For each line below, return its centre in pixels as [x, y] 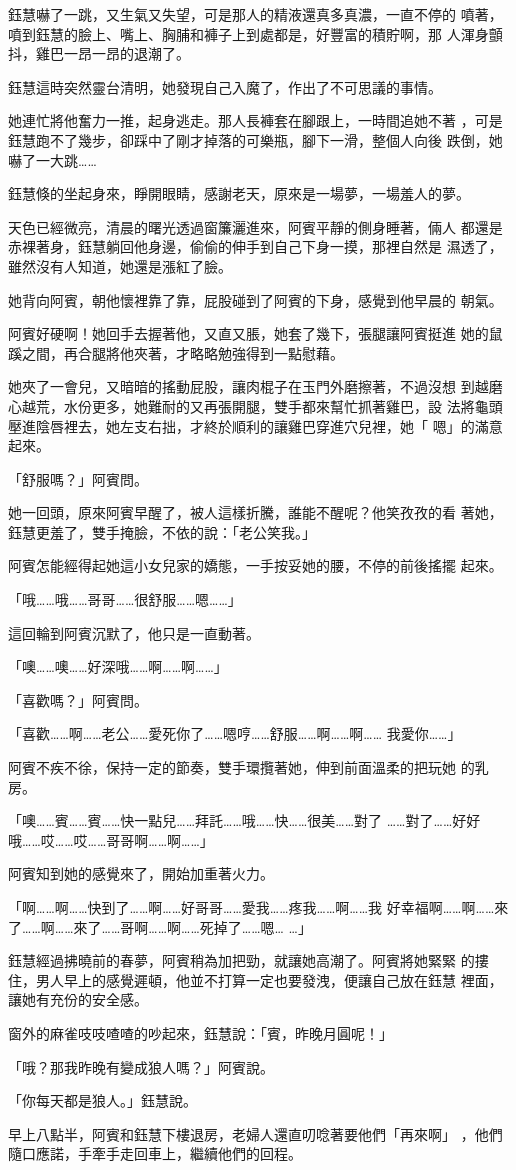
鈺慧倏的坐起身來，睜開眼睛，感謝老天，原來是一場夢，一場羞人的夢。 [239, 193]
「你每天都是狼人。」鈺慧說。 [102, 1100]
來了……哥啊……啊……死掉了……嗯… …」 [192, 926]
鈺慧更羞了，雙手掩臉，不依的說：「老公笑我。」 [162, 531]
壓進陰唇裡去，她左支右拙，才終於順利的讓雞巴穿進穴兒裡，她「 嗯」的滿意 [255, 425]
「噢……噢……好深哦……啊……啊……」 [118, 666]
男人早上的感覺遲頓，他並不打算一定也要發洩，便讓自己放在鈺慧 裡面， [269, 979]
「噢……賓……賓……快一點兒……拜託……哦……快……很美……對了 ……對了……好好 [244, 820]
